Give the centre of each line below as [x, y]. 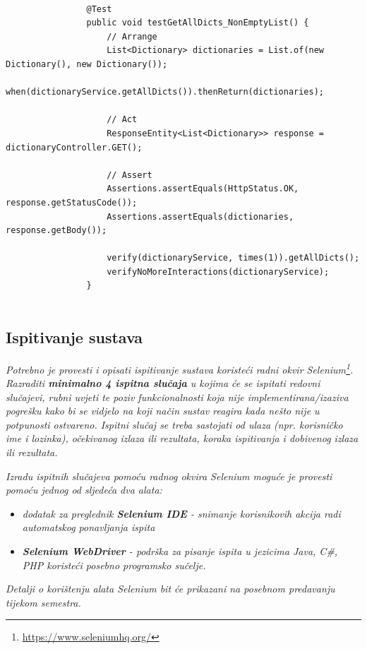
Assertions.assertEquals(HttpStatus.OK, [203, 189]
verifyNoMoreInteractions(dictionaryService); [218, 272]
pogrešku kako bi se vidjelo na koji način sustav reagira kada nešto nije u [163, 411]
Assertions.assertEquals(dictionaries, [200, 216]
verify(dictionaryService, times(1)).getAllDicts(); [233, 258]
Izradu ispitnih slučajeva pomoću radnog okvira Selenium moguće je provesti [169, 476]
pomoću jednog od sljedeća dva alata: [84, 490]
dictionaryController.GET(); [74, 147]
